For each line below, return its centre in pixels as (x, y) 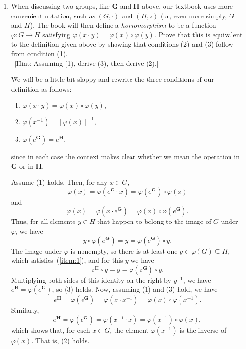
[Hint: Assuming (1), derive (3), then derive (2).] (86, 63)
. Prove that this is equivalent (198, 34)
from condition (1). (39, 53)
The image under (36, 250)
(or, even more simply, (194, 15)
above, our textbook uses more (187, 6)
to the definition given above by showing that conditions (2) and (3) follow (122, 44)
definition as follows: (41, 88)
